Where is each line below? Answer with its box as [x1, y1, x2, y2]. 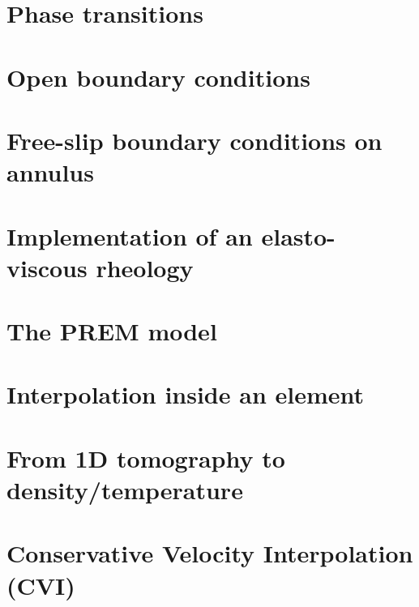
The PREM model [6, 314, 217, 348]
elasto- [261, 219, 336, 252]
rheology [96, 250, 194, 284]
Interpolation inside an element [6, 378, 365, 411]
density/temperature [6, 473, 243, 506]
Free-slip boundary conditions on [6, 123, 383, 156]
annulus [6, 156, 94, 189]
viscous [6, 250, 88, 284]
